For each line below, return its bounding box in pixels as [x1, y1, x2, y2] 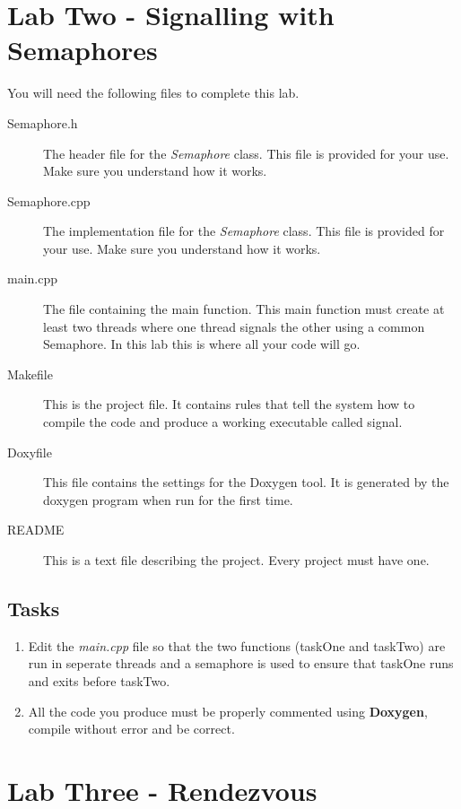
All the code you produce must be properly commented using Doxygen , [28, 701, 428, 720]
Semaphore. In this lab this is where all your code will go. [43, 335, 361, 353]
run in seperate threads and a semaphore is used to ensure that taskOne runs [28, 654, 454, 673]
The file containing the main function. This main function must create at [43, 300, 445, 318]
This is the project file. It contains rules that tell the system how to [43, 395, 415, 413]
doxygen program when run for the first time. [43, 490, 293, 509]
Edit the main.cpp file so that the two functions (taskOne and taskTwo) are [28, 636, 446, 655]
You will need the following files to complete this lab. [7, 83, 300, 102]
